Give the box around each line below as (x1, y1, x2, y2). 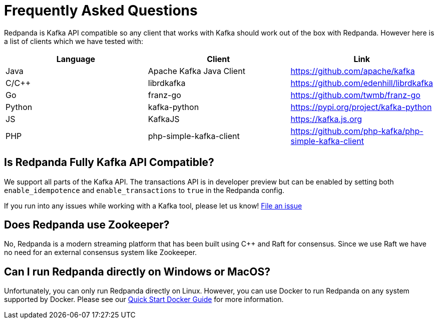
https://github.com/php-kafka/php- (290, 125, 423, 136)
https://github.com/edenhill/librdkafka (290, 77, 433, 88)
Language (56, 53, 96, 64)
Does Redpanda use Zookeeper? (4, 218, 170, 231)
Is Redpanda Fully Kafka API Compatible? (4, 156, 214, 169)
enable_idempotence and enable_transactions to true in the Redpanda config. (4, 185, 285, 194)
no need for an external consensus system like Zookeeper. (4, 248, 197, 257)
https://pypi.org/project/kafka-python (290, 101, 432, 112)
